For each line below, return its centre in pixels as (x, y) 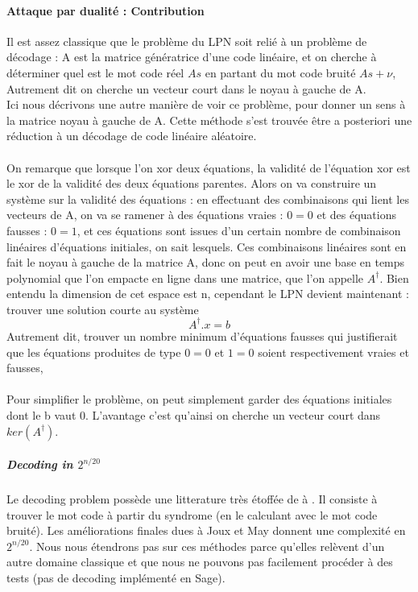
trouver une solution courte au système (103, 309)
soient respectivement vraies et (333, 352)
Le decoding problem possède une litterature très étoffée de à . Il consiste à (192, 499)
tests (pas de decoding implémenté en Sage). (116, 578)
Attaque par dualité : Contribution (106, 10)
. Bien (394, 277)
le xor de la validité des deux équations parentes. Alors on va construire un (192, 183)
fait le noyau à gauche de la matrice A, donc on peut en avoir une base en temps (206, 262)
